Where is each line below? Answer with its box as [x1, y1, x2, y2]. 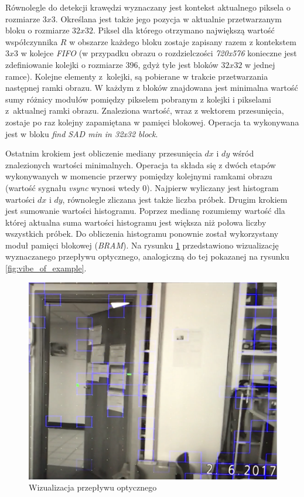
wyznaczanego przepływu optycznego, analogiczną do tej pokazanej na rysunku [5, 250, 289, 263]
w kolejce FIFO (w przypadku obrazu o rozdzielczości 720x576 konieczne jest [21, 47, 297, 59]
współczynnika [5, 35, 58, 47]
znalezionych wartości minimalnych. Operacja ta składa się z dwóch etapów [5, 158, 276, 171]
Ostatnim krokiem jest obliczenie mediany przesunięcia [5, 147, 202, 159]
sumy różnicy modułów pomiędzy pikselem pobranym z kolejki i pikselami [5, 93, 271, 105]
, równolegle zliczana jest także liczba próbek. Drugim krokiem [62, 193, 288, 205]
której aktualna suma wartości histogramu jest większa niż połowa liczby [5, 216, 267, 228]
